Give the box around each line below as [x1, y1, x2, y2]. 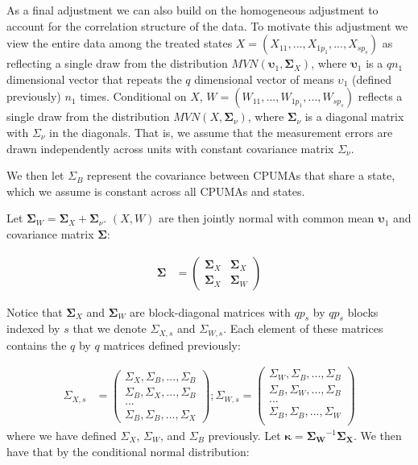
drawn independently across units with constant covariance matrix [6, 139, 334, 156]
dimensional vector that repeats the [6, 70, 182, 87]
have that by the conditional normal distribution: [6, 442, 250, 459]
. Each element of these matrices [223, 320, 383, 337]
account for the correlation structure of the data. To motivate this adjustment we [6, 17, 408, 34]
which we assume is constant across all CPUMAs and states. [6, 182, 305, 199]
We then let [6, 167, 64, 184]
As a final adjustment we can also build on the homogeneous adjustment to [6, 2, 379, 18]
